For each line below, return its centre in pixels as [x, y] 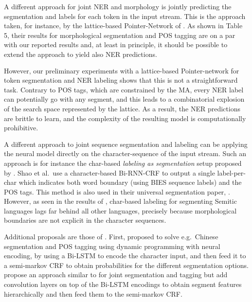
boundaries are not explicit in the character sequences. [85, 220]
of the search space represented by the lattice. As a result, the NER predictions [122, 108]
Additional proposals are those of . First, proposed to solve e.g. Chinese [111, 237]
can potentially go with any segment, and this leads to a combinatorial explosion [124, 99]
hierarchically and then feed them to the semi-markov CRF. [93, 293]
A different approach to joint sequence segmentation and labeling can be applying [126, 144]
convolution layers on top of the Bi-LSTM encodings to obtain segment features [123, 284]
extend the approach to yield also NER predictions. [81, 54]
